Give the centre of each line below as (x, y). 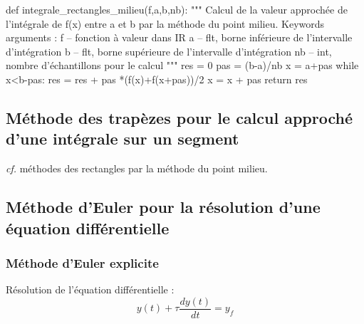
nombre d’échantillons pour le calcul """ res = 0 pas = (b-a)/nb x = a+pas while (182, 65)
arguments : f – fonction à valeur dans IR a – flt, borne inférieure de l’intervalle (179, 37)
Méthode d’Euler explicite (82, 262)
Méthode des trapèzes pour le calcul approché (180, 117)
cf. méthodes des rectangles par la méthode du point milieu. (137, 168)
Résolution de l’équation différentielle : (90, 289)
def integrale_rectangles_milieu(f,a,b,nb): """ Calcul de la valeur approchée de (177, 9)
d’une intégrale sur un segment (123, 139)
